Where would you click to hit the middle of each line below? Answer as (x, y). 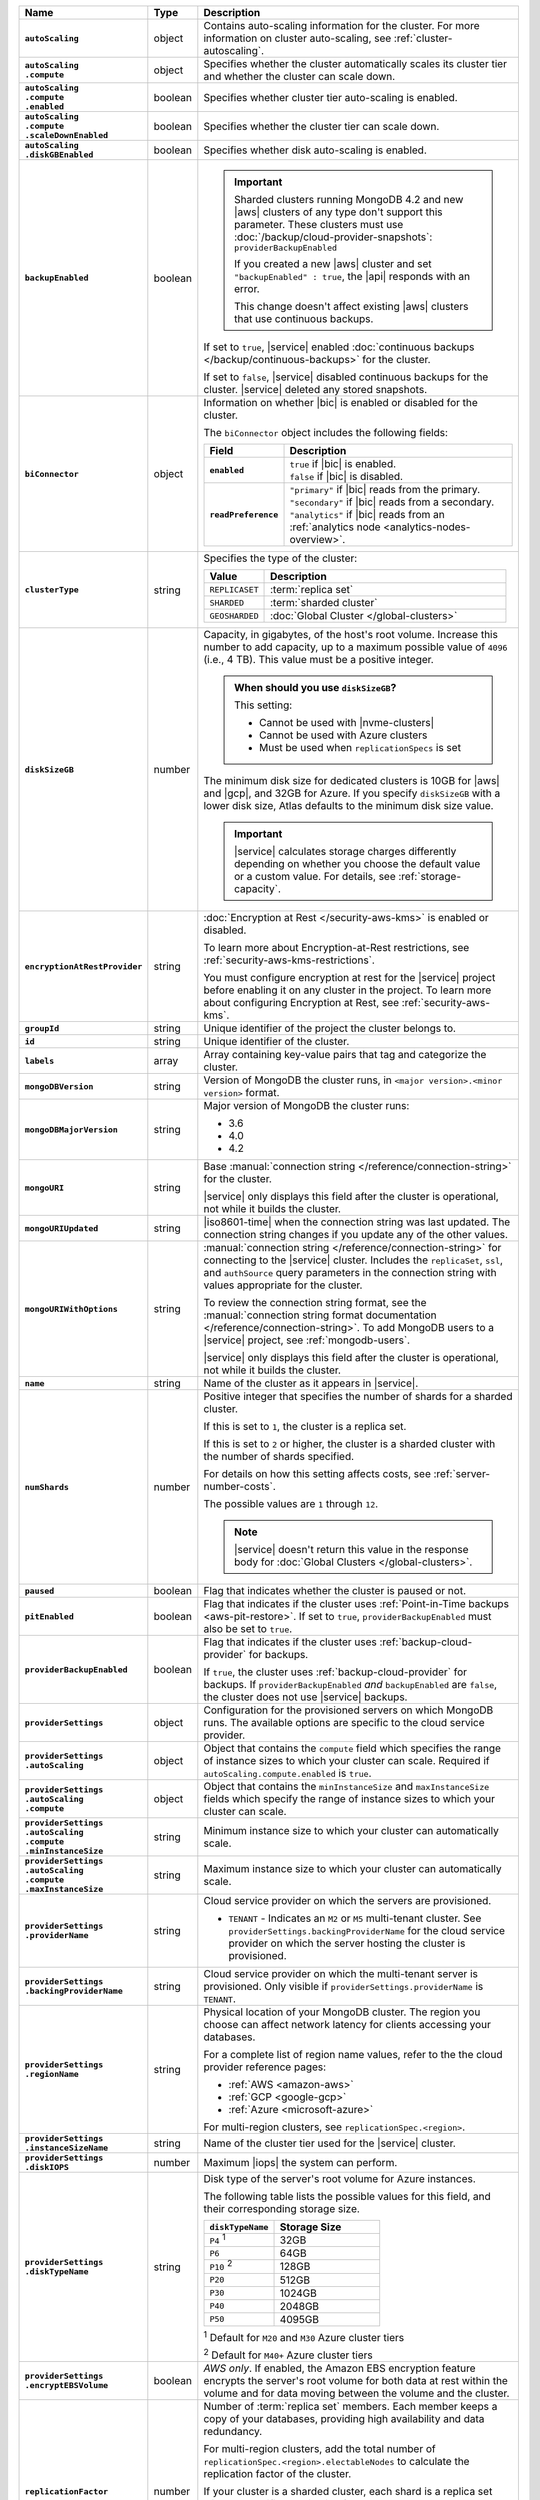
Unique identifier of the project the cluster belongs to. (330, 1028)
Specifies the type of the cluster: (280, 558)
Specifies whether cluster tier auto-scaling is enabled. (331, 97)
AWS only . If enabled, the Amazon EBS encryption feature (339, 2368)
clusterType (51, 590)
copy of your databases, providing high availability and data (344, 2419)
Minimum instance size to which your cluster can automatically (351, 1830)
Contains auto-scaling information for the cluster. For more (341, 25)
